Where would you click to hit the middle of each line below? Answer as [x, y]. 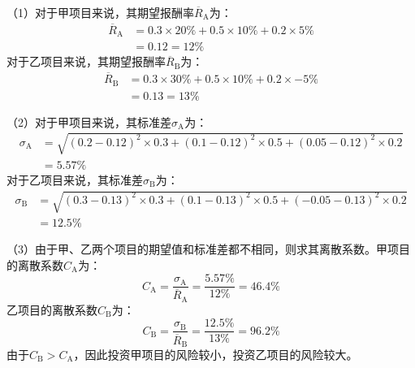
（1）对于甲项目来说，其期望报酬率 [100, 12]
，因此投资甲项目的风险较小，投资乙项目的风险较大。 [216, 354]
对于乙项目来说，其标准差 [75, 179]
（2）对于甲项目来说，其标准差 [89, 121]
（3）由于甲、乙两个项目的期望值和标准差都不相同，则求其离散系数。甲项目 [208, 249]
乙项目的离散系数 [52, 309]
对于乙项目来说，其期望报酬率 [86, 61]
